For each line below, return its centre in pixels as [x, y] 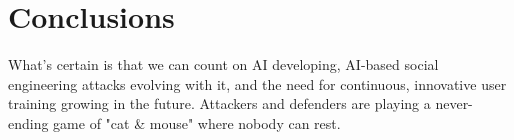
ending [28, 122]
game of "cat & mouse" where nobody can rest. [197, 122]
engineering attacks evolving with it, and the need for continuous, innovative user [257, 83]
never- [454, 103]
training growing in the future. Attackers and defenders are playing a [219, 103]
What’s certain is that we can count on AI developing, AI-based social [223, 64]
